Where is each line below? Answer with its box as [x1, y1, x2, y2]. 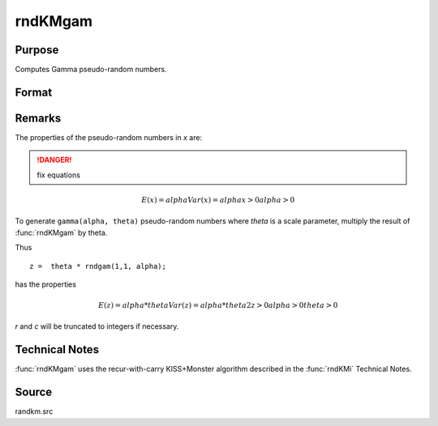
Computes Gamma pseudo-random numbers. [15, 65, 167, 75]
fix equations [36, 170, 81, 180]
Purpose [15, 43, 59, 57]
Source [15, 386, 53, 399]
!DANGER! [36, 155, 72, 165]
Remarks [15, 111, 62, 125]
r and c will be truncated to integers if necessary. [15, 322, 179, 331]
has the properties [15, 279, 77, 289]
